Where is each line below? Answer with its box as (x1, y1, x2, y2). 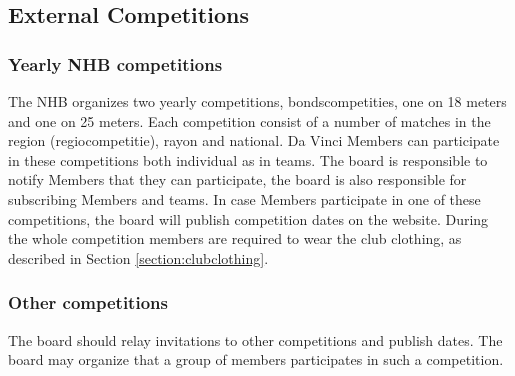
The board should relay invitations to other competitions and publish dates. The (8, 329, 503, 350)
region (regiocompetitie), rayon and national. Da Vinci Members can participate (8, 130, 500, 151)
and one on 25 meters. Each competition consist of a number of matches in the (8, 110, 491, 131)
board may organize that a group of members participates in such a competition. (8, 349, 504, 370)
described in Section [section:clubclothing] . (8, 247, 269, 268)
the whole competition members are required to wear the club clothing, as (8, 228, 462, 249)
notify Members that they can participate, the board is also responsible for (8, 169, 467, 190)
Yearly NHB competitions (8, 51, 223, 76)
